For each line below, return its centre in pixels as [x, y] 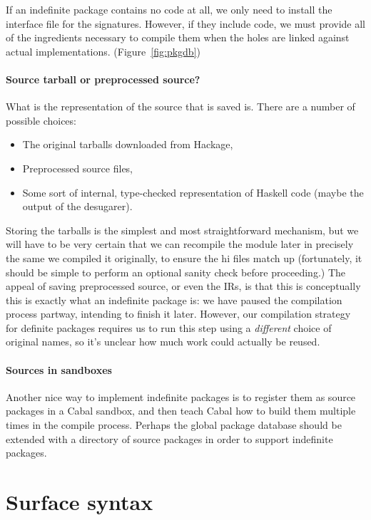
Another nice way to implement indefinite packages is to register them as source [181, 396]
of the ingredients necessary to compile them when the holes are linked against [178, 37]
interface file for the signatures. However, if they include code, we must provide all [186, 23]
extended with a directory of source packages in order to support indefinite [169, 438]
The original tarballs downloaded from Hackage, [128, 144]
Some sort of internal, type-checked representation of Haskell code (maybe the [193, 192]
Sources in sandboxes [59, 369]
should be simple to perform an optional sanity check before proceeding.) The [176, 272]
